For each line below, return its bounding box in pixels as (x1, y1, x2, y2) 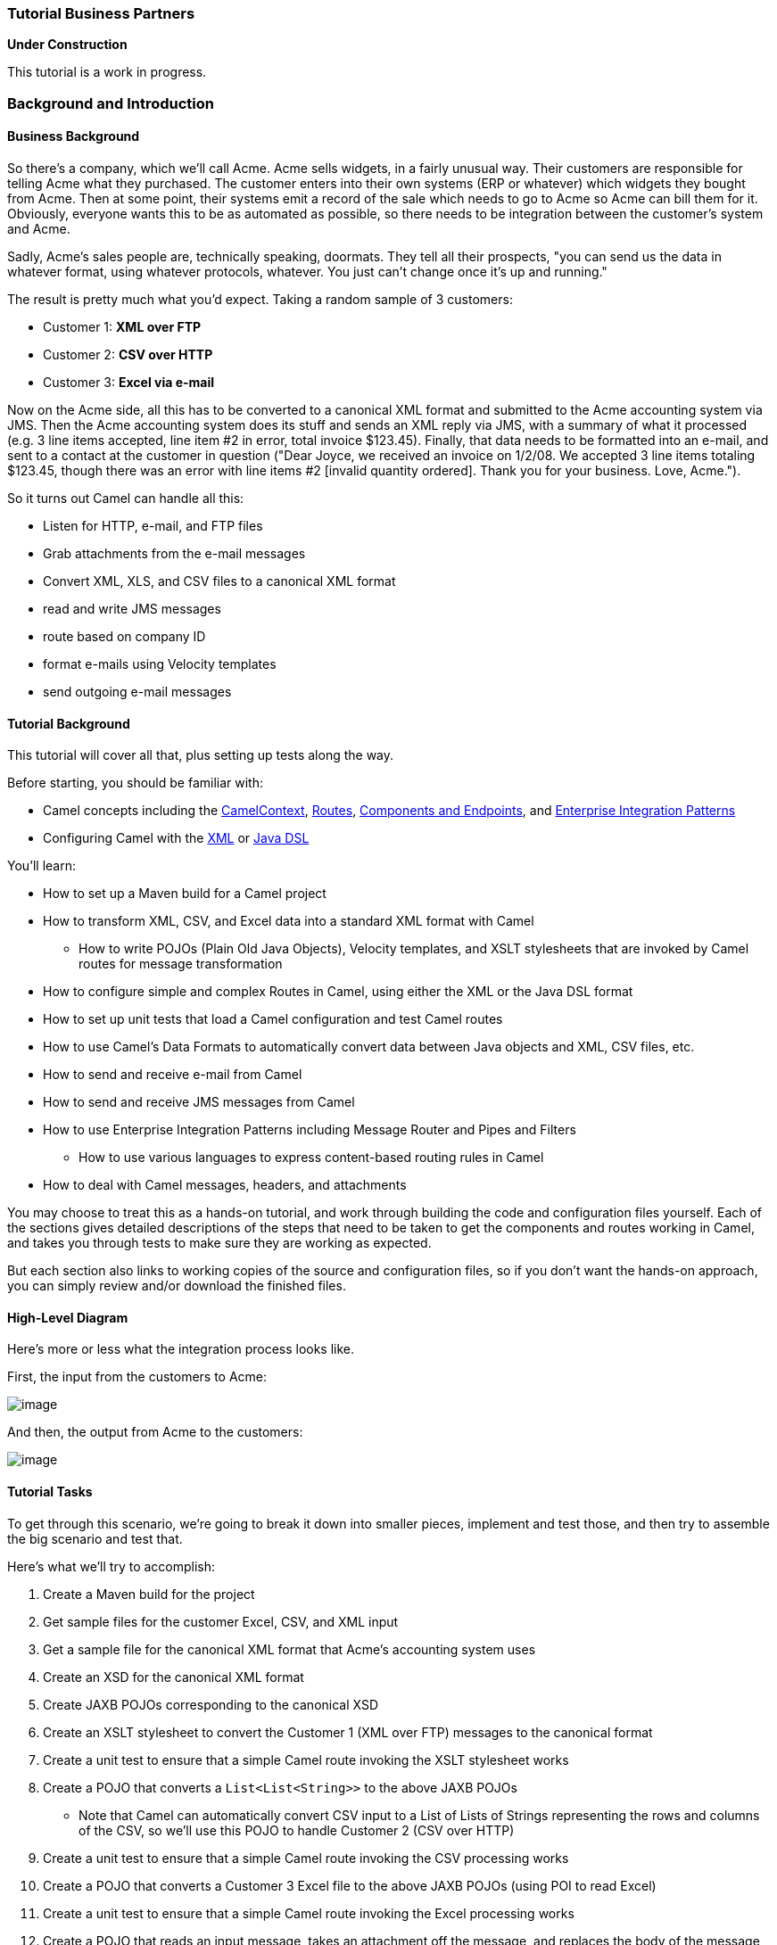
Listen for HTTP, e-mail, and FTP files (43, 517, 263, 533)
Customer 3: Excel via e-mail (43, 374, 215, 390)
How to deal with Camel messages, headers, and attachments (43, 1177, 407, 1193)
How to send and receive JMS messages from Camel (43, 1094, 355, 1110)
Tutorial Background (7, 715, 130, 731)
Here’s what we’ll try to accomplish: (7, 1558, 216, 1574)
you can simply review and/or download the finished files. (7, 1278, 346, 1294)
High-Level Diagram (7, 1309, 128, 1325)
